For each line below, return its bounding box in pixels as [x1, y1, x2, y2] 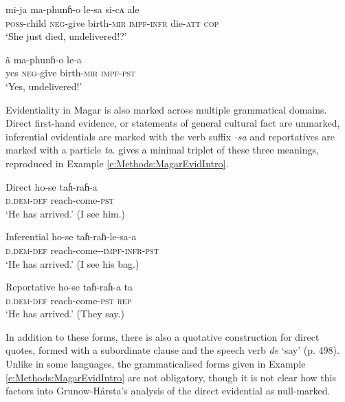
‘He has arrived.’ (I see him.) [5, 206, 126, 220]
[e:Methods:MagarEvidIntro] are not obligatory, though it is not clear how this [5, 370, 336, 384]
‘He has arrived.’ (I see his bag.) [5, 256, 140, 271]
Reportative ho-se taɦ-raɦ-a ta [5, 279, 133, 294]
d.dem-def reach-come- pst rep [5, 293, 132, 307]
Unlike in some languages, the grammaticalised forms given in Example [5, 357, 306, 371]
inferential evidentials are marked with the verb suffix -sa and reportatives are [5, 129, 335, 143]
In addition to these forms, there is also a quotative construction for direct [5, 329, 320, 343]
